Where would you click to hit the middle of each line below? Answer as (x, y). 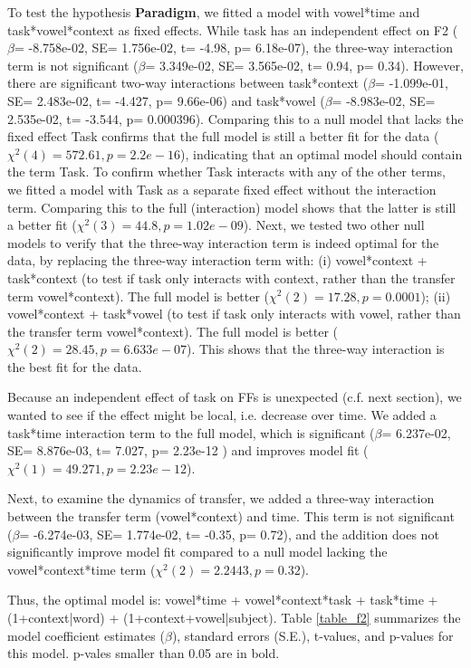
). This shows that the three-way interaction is (315, 349)
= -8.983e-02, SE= (384, 100)
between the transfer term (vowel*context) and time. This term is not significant (231, 516)
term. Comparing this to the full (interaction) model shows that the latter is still (232, 207)
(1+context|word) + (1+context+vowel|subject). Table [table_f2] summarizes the (234, 617)
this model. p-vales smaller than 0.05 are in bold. (144, 653)
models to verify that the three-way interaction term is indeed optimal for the (223, 242)
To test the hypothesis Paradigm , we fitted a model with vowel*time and (214, 12)
